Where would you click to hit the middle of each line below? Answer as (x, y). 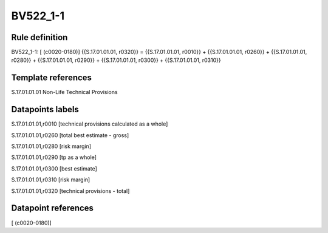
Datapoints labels (45, 110)
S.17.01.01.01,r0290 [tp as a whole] (54, 157)
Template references (52, 78)
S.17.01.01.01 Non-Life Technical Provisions (64, 92)
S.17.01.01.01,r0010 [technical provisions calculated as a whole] (90, 124)
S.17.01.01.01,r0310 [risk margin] (51, 180)
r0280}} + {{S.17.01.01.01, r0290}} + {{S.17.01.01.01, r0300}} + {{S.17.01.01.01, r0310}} (116, 60)
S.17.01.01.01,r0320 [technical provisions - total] (70, 191)
